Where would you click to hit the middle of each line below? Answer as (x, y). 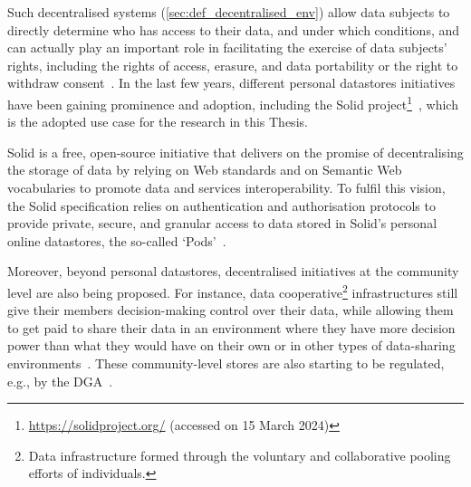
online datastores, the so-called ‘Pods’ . (117, 240)
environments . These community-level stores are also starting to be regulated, (226, 363)
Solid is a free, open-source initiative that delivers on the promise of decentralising (235, 152)
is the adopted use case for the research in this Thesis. (158, 122)
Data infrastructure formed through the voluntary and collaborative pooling (240, 455)
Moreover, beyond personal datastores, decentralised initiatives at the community (233, 271)
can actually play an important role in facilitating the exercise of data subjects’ (227, 48)
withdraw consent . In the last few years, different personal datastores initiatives (231, 83)
